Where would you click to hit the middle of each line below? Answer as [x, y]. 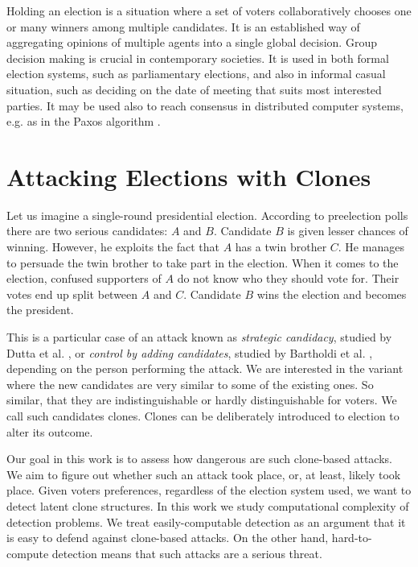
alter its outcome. [50, 431]
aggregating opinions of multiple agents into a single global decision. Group [192, 42]
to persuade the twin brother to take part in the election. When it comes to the [203, 262]
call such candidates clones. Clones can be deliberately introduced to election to [203, 416]
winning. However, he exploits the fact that [113, 247]
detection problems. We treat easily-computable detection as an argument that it [206, 521]
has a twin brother [281, 247]
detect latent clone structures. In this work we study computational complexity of [208, 505]
